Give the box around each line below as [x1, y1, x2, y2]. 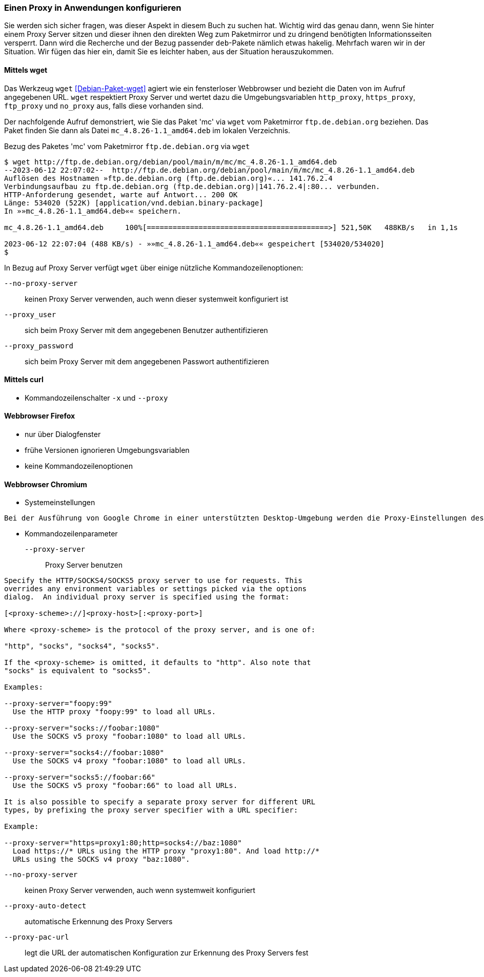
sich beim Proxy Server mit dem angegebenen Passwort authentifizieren [25, 357, 269, 366]
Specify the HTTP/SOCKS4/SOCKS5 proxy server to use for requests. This [4, 576, 302, 585]
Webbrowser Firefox [4, 411, 75, 421]
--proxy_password [4, 341, 73, 350]
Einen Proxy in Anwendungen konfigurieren [4, 3, 181, 13]
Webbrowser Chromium [4, 480, 87, 489]
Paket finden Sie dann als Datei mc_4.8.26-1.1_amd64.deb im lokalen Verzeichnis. [4, 126, 290, 135]
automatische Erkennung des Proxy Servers [25, 917, 173, 926]
